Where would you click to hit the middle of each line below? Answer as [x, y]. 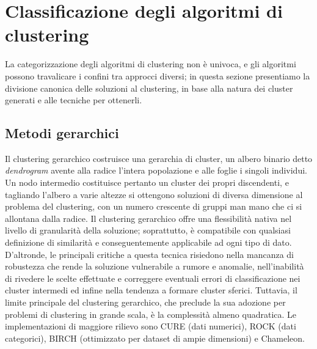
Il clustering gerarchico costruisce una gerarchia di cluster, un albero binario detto [159, 158]
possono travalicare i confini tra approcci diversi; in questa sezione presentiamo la [158, 75]
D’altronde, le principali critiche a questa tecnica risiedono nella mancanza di [150, 254]
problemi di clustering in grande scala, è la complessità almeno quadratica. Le [151, 314]
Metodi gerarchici [62, 133]
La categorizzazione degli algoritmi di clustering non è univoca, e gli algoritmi [151, 64]
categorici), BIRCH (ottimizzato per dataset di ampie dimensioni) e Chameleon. [155, 338]
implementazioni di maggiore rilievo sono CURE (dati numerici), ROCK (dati [151, 326]
